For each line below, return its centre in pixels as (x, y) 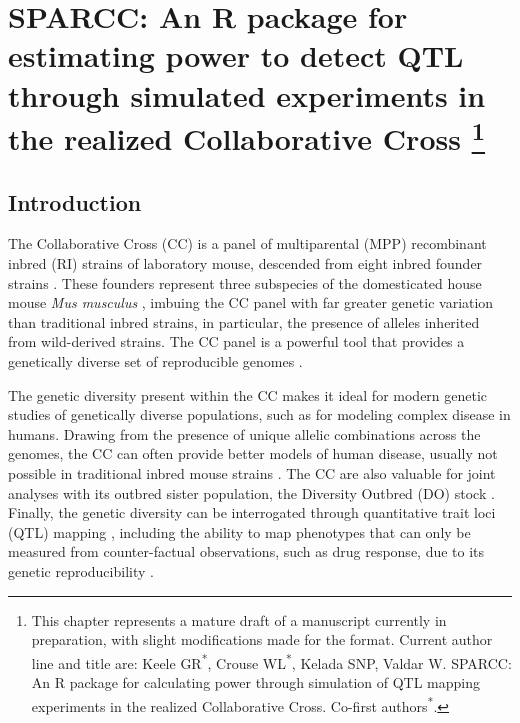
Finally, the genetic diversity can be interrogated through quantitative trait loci (252, 512)
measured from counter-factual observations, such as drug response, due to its (246, 551)
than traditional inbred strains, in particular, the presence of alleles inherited (244, 321)
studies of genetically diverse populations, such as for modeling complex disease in (259, 414)
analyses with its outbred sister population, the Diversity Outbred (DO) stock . (251, 492)
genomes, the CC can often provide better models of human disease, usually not (253, 453)
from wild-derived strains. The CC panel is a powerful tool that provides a (236, 341)
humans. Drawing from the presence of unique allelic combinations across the (244, 433)
